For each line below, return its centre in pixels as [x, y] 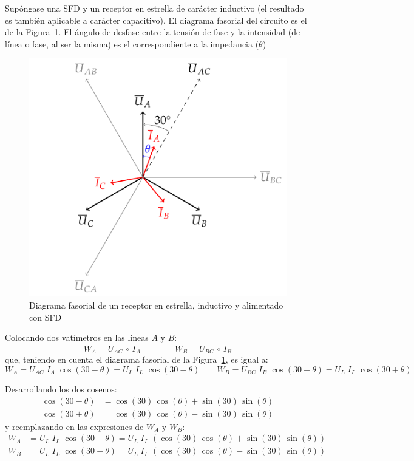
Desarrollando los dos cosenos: [61, 389]
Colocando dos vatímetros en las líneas [77, 337]
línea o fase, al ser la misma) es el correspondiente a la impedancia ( [132, 43]
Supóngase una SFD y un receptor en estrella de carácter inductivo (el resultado [154, 8]
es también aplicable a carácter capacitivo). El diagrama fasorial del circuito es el [156, 20]
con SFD [46, 317]
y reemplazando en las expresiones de [74, 426]
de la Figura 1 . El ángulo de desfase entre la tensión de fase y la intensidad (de [153, 32]
